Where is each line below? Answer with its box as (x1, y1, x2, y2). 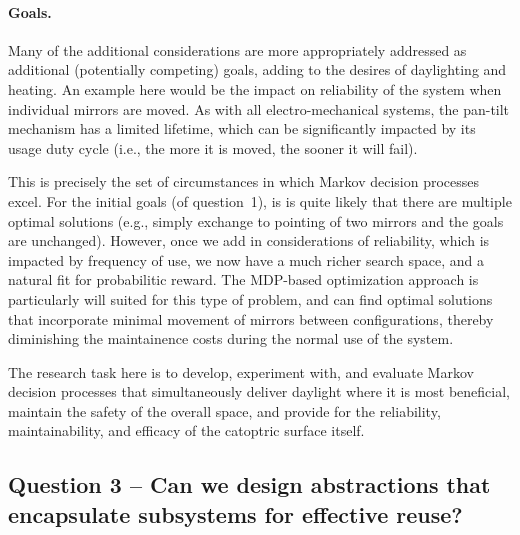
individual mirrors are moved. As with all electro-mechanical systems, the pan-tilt (8, 98, 510, 119)
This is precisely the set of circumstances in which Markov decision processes (8, 171, 480, 192)
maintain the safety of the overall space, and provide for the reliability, (8, 400, 441, 421)
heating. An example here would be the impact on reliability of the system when (8, 78, 502, 99)
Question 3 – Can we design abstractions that (8, 469, 491, 500)
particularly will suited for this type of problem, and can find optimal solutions (8, 288, 493, 309)
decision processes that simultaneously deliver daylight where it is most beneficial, (8, 381, 510, 402)
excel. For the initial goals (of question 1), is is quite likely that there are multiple (8, 190, 512, 211)
